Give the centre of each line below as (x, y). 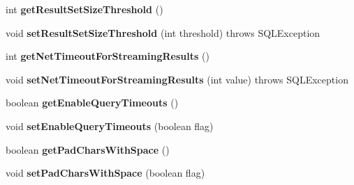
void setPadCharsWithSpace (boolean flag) (105, 173)
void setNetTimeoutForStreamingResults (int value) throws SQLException (177, 79)
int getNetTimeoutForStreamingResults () (108, 56)
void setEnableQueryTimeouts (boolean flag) (110, 126)
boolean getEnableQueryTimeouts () (92, 103)
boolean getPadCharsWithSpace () (88, 149)
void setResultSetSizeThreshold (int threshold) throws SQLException (163, 32)
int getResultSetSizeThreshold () (84, 9)
